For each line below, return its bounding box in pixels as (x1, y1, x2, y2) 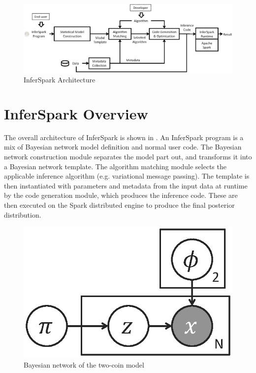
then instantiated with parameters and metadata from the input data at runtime (4, 180, 248, 190)
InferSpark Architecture (24, 75, 96, 85)
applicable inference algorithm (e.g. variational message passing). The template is (4, 171, 250, 181)
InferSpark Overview (4, 103, 148, 123)
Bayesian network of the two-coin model (24, 359, 144, 370)
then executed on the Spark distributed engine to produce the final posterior (4, 200, 235, 210)
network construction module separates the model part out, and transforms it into (4, 151, 252, 162)
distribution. (4, 209, 41, 220)
